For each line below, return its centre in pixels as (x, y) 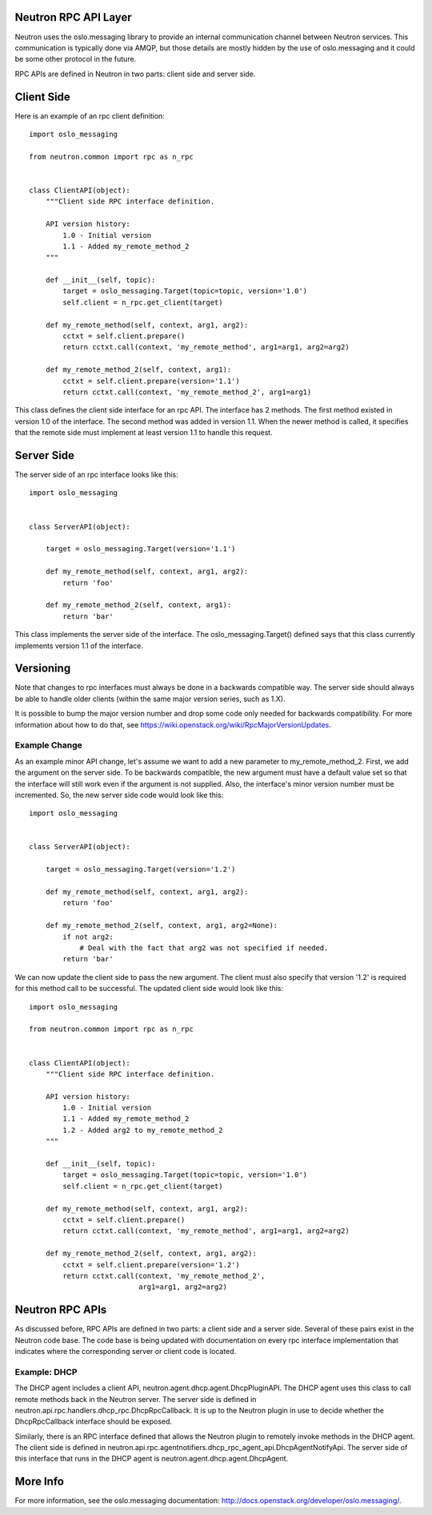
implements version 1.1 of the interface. (79, 646)
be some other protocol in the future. (76, 59)
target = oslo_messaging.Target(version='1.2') (140, 870)
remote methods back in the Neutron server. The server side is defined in (136, 1399)
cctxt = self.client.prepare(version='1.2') (151, 1265)
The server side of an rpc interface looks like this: (97, 475)
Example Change (49, 745)
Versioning (43, 669)
